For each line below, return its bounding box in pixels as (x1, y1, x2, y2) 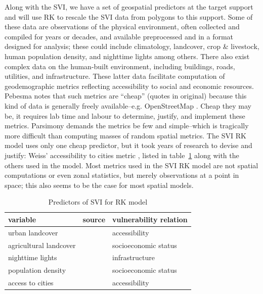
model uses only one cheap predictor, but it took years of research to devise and (5, 140, 252, 151)
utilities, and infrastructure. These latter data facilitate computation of (5, 71, 225, 81)
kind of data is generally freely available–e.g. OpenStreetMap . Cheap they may (5, 100, 251, 111)
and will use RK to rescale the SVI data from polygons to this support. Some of (5, 11, 253, 22)
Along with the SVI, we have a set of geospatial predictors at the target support (5, 2, 253, 12)
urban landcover (8, 227, 58, 237)
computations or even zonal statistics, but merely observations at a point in (5, 170, 239, 180)
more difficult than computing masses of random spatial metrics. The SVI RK (5, 130, 246, 140)
